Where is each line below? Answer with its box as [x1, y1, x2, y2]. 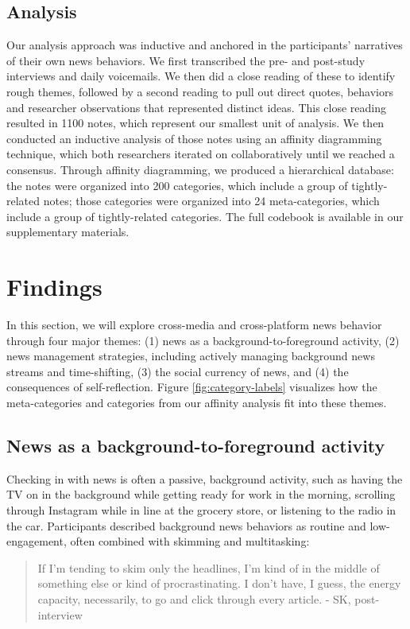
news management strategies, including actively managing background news [6, 348, 375, 364]
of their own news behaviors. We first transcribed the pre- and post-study [6, 52, 366, 68]
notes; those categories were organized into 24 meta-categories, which [43, 192, 380, 209]
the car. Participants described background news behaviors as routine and [6, 517, 366, 534]
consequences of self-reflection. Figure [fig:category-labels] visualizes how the [6, 379, 377, 395]
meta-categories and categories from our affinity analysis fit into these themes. [6, 394, 387, 411]
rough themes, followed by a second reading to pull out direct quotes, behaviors [6, 83, 393, 99]
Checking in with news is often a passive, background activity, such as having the [6, 470, 403, 487]
